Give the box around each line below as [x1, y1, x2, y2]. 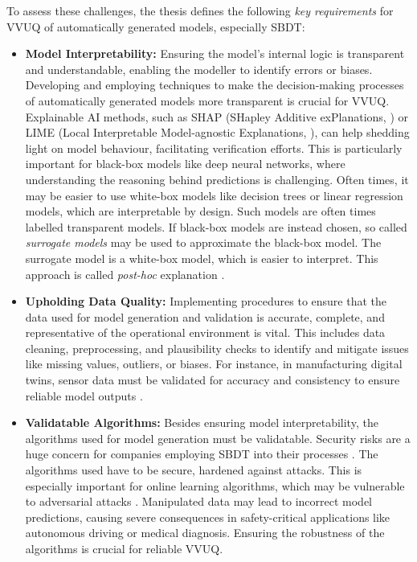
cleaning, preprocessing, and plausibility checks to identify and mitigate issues [25, 339, 409, 356]
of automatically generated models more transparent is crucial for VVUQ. [25, 92, 390, 109]
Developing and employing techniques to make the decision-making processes [25, 76, 404, 93]
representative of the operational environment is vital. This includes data [25, 324, 386, 341]
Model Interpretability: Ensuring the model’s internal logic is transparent [25, 45, 405, 62]
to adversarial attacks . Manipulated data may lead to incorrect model [25, 493, 373, 510]
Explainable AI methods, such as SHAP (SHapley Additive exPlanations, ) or [25, 108, 409, 125]
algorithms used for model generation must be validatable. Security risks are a [25, 429, 411, 446]
